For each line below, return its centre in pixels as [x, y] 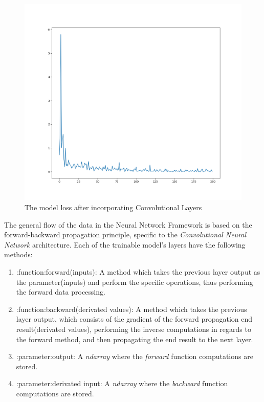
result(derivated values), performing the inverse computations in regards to [134, 329]
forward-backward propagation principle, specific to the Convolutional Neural [125, 234]
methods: [18, 254]
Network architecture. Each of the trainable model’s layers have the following [125, 244]
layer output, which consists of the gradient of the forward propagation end [134, 319]
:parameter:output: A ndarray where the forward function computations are [135, 356]
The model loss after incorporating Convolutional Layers [113, 207]
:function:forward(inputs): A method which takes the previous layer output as [138, 271]
